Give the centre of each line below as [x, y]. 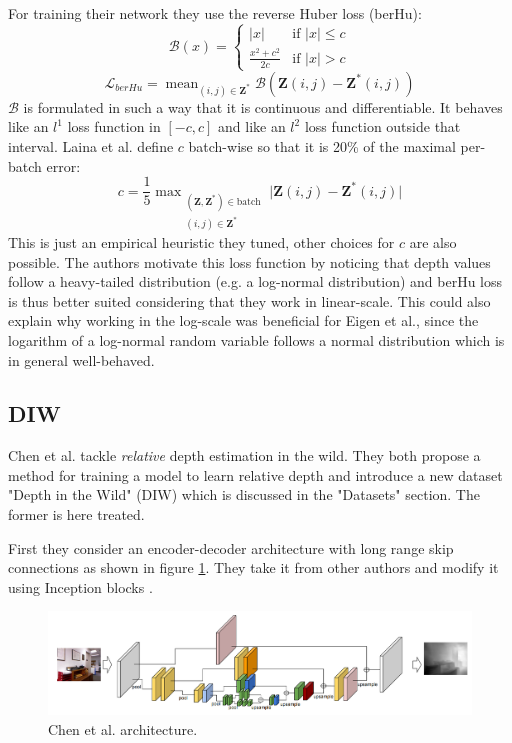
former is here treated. [76, 514]
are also [433, 241]
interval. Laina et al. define [91, 146]
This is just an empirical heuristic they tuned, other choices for [201, 241]
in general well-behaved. [81, 359]
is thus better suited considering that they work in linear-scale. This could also [249, 300]
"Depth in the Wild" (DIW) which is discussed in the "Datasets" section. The [244, 494]
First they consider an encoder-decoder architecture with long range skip [231, 547]
